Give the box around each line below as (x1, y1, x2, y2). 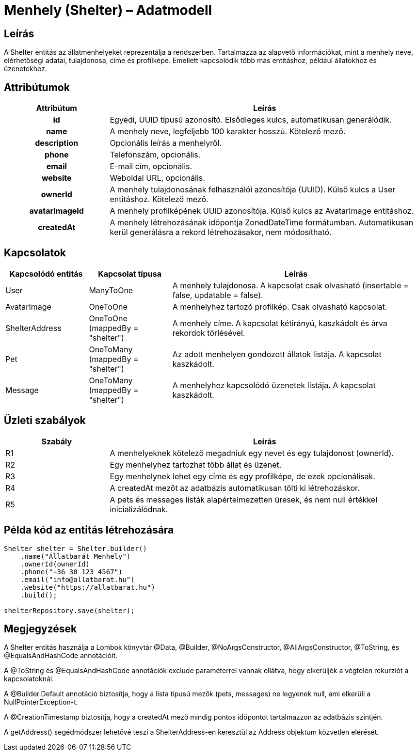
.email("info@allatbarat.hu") (20, 575, 135, 583)
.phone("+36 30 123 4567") (20, 567, 123, 576)
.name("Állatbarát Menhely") (20, 552, 131, 560)
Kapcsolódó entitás (9, 268, 83, 279)
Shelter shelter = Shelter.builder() (4, 544, 147, 552)
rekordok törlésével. (172, 328, 245, 338)
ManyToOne (89, 285, 133, 295)
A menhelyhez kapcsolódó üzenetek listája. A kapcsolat (172, 380, 376, 390)
